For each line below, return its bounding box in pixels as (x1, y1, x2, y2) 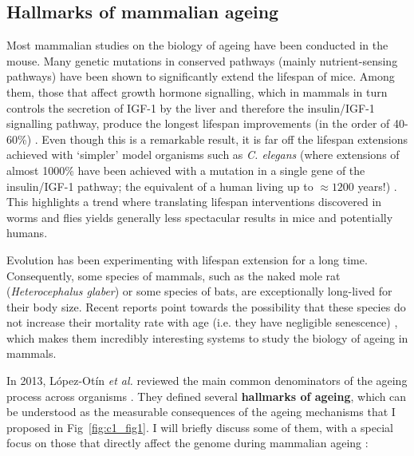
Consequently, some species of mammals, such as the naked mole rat (6, 267, 341, 284)
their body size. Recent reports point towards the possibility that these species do (6, 298, 406, 315)
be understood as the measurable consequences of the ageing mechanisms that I (6, 403, 396, 420)
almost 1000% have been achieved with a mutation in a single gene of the (6, 161, 365, 178)
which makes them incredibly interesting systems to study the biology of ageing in (6, 329, 408, 346)
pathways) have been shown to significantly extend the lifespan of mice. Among (6, 68, 395, 85)
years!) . (357, 177, 397, 194)
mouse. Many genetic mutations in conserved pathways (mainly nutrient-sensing (6, 52, 398, 69)
